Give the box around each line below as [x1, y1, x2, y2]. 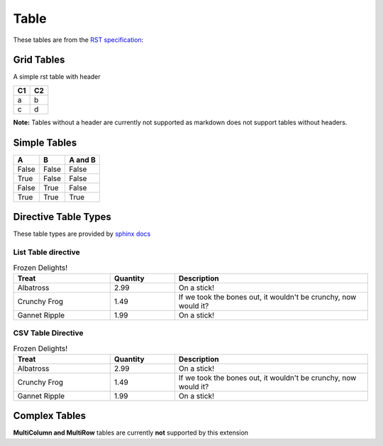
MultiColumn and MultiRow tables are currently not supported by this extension [13, 428, 248, 437]
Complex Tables [13, 410, 87, 422]
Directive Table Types [13, 211, 111, 223]
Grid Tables [13, 54, 65, 66]
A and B [69, 155, 96, 165]
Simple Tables [13, 136, 77, 148]
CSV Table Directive [13, 328, 84, 338]
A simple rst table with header [13, 72, 101, 81]
